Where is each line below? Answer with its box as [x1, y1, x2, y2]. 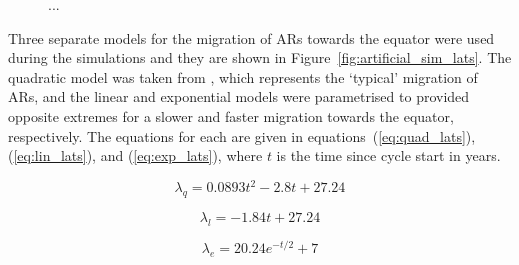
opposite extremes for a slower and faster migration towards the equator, [8, 105, 454, 126]
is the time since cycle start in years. [276, 145, 501, 166]
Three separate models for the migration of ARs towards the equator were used [8, 27, 495, 48]
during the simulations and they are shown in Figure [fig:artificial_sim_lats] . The [8, 47, 512, 68]
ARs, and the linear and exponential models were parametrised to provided [8, 86, 470, 107]
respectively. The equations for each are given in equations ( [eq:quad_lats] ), [8, 125, 476, 146]
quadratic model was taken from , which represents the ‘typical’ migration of [8, 66, 478, 87]
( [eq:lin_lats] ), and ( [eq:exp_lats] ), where [8, 145, 263, 166]
